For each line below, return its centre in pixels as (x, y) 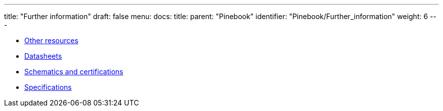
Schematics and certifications (74, 72)
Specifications (48, 87)
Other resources (51, 40)
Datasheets (43, 56)
